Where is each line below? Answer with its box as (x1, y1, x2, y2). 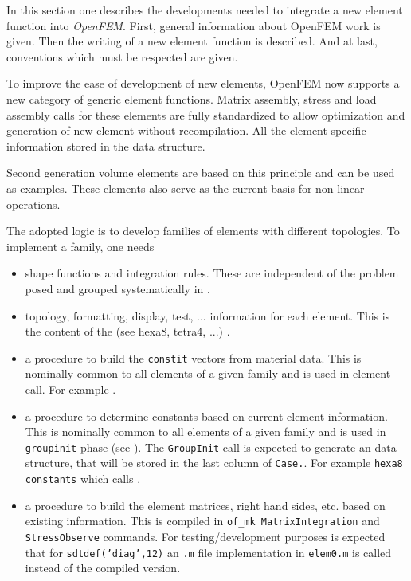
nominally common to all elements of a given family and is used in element (25, 365, 391, 382)
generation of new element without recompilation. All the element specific (6, 122, 366, 139)
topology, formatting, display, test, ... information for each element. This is (25, 307, 390, 324)
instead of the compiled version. (25, 559, 181, 576)
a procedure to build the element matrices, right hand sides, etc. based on (25, 497, 386, 513)
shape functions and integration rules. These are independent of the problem (25, 265, 399, 281)
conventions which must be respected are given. (6, 48, 238, 65)
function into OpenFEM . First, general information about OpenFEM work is (6, 17, 381, 33)
